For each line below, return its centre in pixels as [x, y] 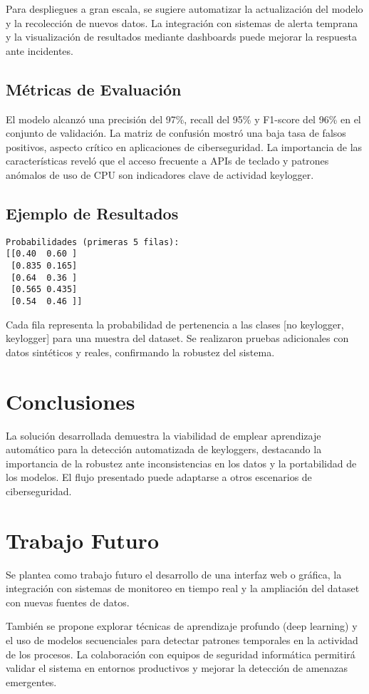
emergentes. [31, 682]
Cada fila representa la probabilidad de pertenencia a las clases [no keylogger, [175, 324]
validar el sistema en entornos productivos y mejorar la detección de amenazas [177, 668]
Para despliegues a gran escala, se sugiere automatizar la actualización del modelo [184, 9]
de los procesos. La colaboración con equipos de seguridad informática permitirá [181, 654]
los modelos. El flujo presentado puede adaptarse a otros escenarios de [159, 477]
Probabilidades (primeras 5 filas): [93, 242]
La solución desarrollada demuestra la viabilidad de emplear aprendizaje [163, 435]
